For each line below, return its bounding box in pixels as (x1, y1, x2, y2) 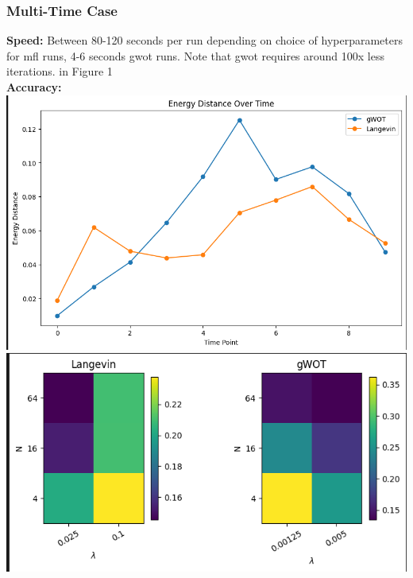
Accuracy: (6, 79, 62, 95)
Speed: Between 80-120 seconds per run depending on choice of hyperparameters (6, 32, 403, 48)
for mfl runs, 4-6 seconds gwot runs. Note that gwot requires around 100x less (6, 47, 384, 64)
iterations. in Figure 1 (6, 63, 113, 80)
